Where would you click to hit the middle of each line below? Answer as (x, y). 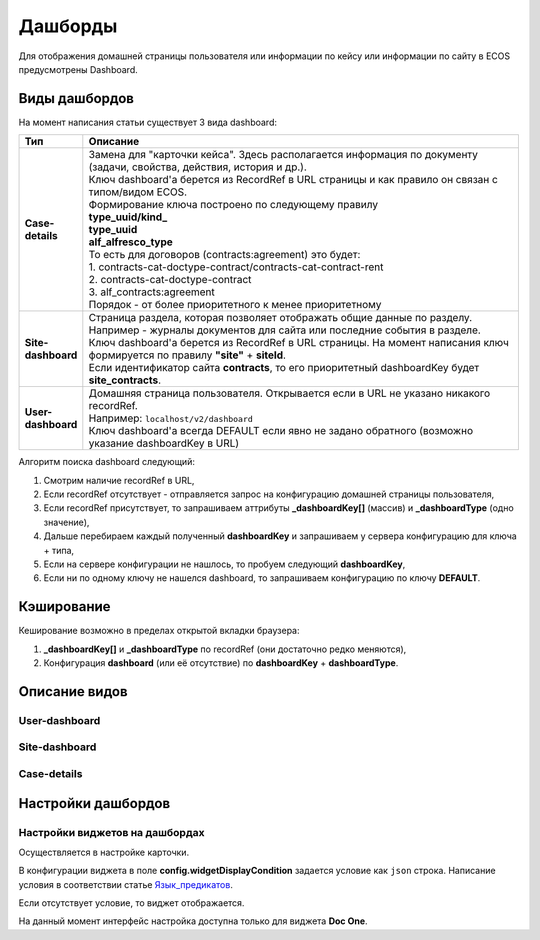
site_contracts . (125, 380)
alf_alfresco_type (131, 242)
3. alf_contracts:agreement (151, 292)
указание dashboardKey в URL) (164, 443)
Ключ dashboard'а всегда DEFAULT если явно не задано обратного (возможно (281, 431)
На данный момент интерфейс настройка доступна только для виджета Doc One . (193, 921)
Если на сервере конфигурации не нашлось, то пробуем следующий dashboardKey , (224, 564)
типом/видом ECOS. (138, 192)
